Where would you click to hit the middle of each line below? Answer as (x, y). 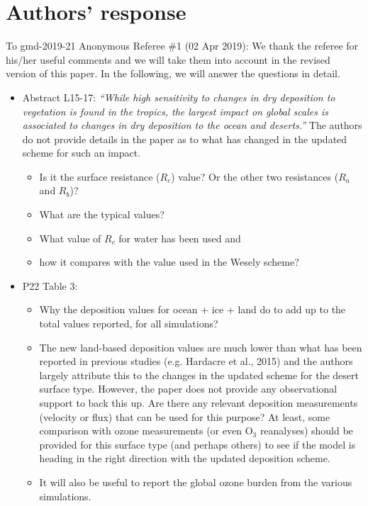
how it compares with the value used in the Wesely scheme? (169, 262)
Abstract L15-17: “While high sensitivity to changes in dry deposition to (179, 97)
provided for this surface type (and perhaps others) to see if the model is (197, 444)
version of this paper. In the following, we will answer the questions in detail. (173, 73)
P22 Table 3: (50, 285)
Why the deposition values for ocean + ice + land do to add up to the (193, 309)
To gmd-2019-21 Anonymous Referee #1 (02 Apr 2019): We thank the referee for (182, 46)
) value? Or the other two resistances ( (255, 176)
